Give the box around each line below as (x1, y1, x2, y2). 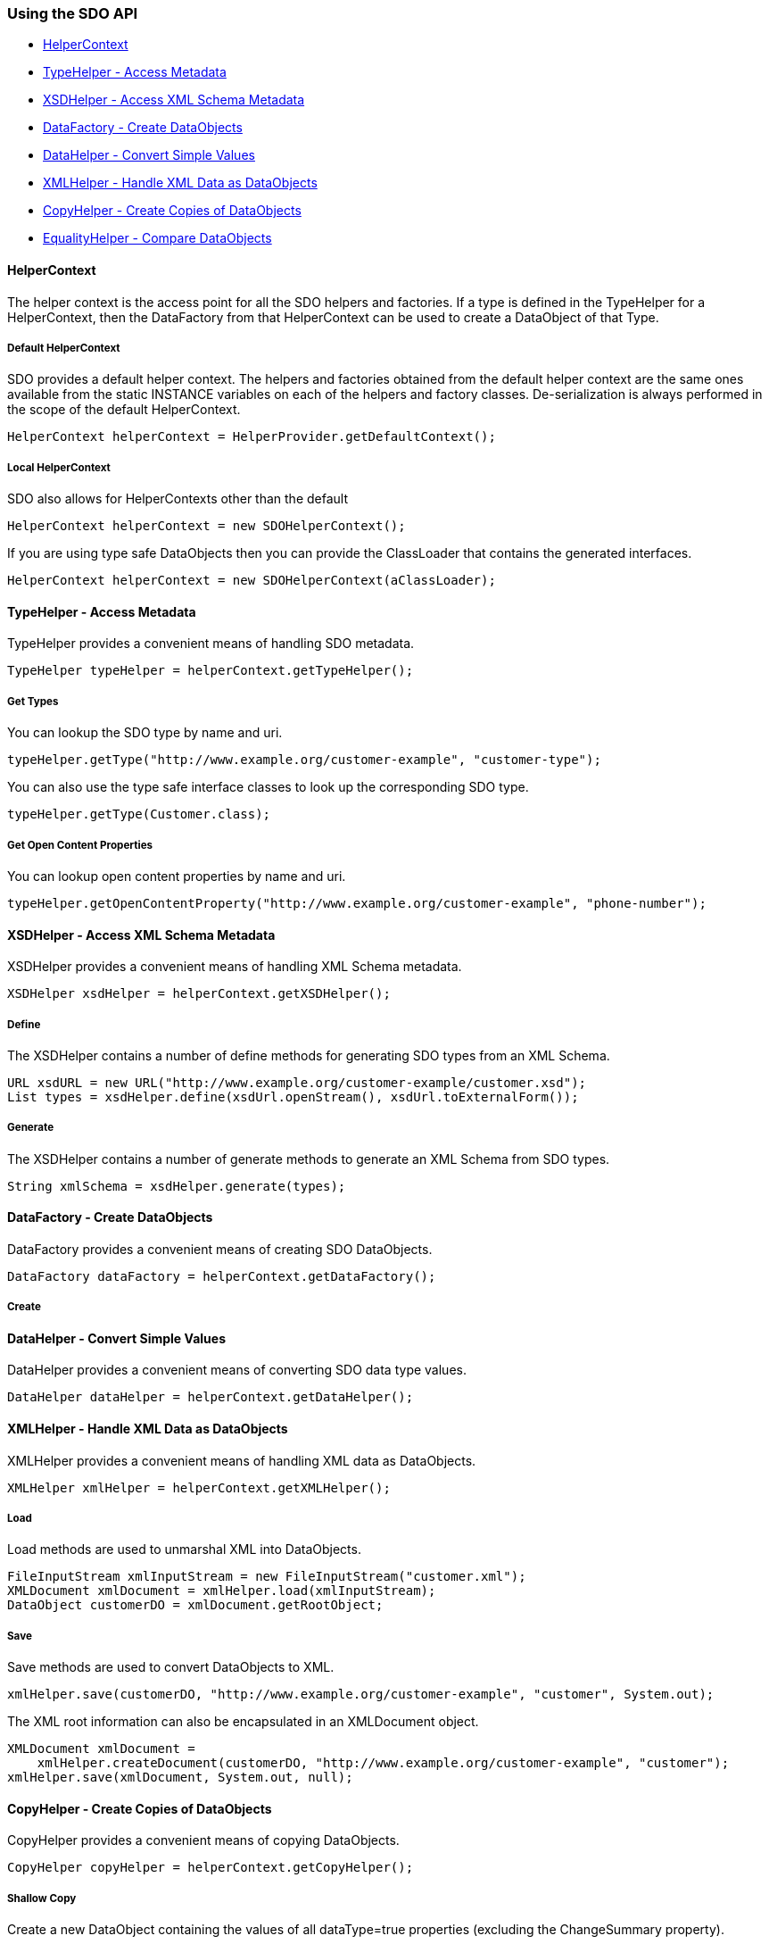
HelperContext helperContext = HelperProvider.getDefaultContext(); (7, 429, 496, 444)
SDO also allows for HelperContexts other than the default (7, 491, 348, 507)
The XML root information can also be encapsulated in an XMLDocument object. (7, 1714, 479, 1730)
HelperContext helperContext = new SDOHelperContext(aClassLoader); (7, 573, 496, 588)
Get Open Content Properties (7, 838, 153, 852)
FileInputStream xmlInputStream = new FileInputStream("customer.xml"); (7, 1569, 526, 1584)
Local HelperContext (7, 461, 111, 474)
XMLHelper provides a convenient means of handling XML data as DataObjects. (7, 1452, 476, 1468)
